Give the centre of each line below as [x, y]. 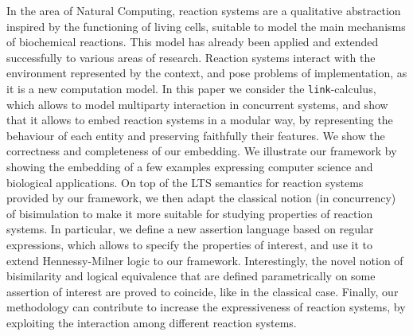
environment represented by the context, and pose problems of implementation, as [207, 73]
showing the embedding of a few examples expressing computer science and [190, 166]
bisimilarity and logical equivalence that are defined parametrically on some [191, 276]
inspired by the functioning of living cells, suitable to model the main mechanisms [206, 26]
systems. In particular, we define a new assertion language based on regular [190, 229]
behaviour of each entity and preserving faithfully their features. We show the [196, 135]
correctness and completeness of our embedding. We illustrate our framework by [202, 151]
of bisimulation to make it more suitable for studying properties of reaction [190, 213]
